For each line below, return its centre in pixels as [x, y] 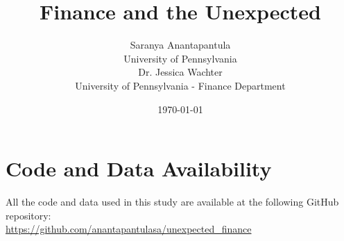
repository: [28, 215]
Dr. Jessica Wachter [180, 72]
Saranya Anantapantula [180, 45]
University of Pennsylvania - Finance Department [180, 85]
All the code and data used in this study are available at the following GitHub [172, 202]
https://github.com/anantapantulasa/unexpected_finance [129, 229]
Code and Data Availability [139, 168]
